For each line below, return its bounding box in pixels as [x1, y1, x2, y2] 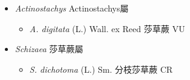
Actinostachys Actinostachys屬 [15, 2, 129, 14]
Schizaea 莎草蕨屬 [15, 42, 83, 55]
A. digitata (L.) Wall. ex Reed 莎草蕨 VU [29, 22, 185, 35]
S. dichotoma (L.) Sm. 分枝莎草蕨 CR [29, 62, 173, 75]
